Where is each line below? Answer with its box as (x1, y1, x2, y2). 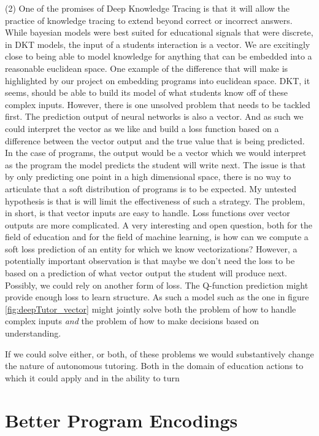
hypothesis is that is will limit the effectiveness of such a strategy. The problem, (5, 194, 306, 207)
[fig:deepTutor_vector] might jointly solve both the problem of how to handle (5, 302, 296, 315)
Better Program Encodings (5, 407, 238, 432)
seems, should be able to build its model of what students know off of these (5, 86, 288, 99)
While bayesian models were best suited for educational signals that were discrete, (5, 26, 313, 39)
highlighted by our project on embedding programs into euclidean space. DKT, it (5, 74, 310, 87)
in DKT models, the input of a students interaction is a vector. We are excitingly (5, 37, 310, 50)
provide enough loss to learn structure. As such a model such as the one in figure (5, 290, 309, 303)
